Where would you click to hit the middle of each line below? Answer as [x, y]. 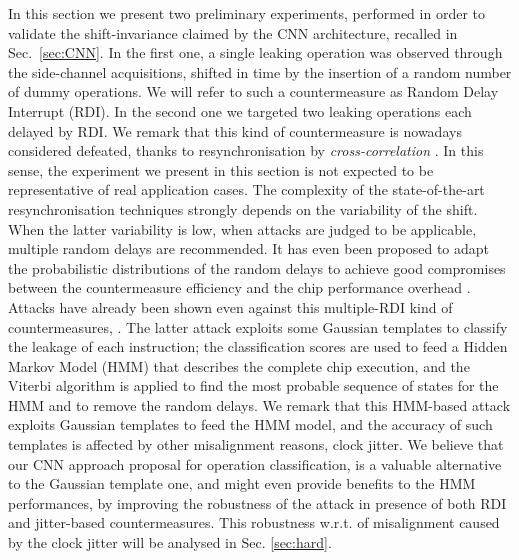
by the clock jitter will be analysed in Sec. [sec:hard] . [170, 542]
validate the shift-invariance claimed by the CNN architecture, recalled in [233, 32]
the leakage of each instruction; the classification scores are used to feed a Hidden [258, 346]
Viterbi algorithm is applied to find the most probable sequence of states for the [253, 385]
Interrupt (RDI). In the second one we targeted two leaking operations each [240, 110]
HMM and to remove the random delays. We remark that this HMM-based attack [259, 404]
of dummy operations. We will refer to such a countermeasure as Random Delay [253, 91]
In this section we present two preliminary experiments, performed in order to [246, 13]
